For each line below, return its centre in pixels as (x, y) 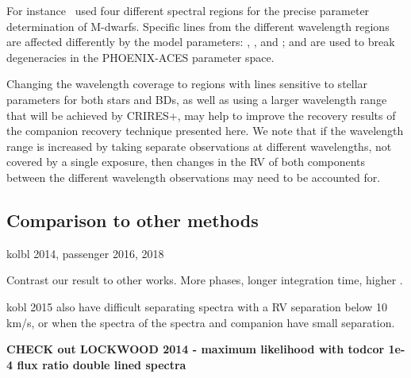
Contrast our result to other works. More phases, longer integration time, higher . (205, 280)
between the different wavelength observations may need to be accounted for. (194, 177)
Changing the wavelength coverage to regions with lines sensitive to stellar (187, 84)
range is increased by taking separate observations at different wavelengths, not (199, 146)
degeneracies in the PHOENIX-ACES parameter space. (140, 57)
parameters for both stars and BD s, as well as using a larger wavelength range (197, 99)
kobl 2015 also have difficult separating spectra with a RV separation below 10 (197, 306)
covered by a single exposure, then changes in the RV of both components (186, 162)
